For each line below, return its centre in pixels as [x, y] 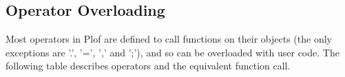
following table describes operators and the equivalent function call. [148, 66]
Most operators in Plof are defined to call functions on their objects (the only [169, 39]
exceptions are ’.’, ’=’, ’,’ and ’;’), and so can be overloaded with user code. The [172, 52]
